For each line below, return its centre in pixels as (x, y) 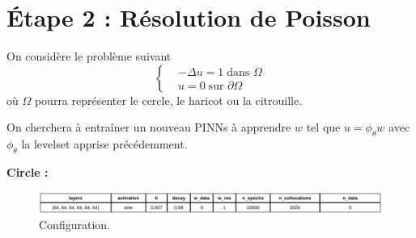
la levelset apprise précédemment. (104, 144)
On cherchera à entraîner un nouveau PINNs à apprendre (149, 127)
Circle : (28, 171)
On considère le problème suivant (89, 56)
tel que (323, 127)
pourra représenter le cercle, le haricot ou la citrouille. (168, 100)
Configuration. (74, 225)
